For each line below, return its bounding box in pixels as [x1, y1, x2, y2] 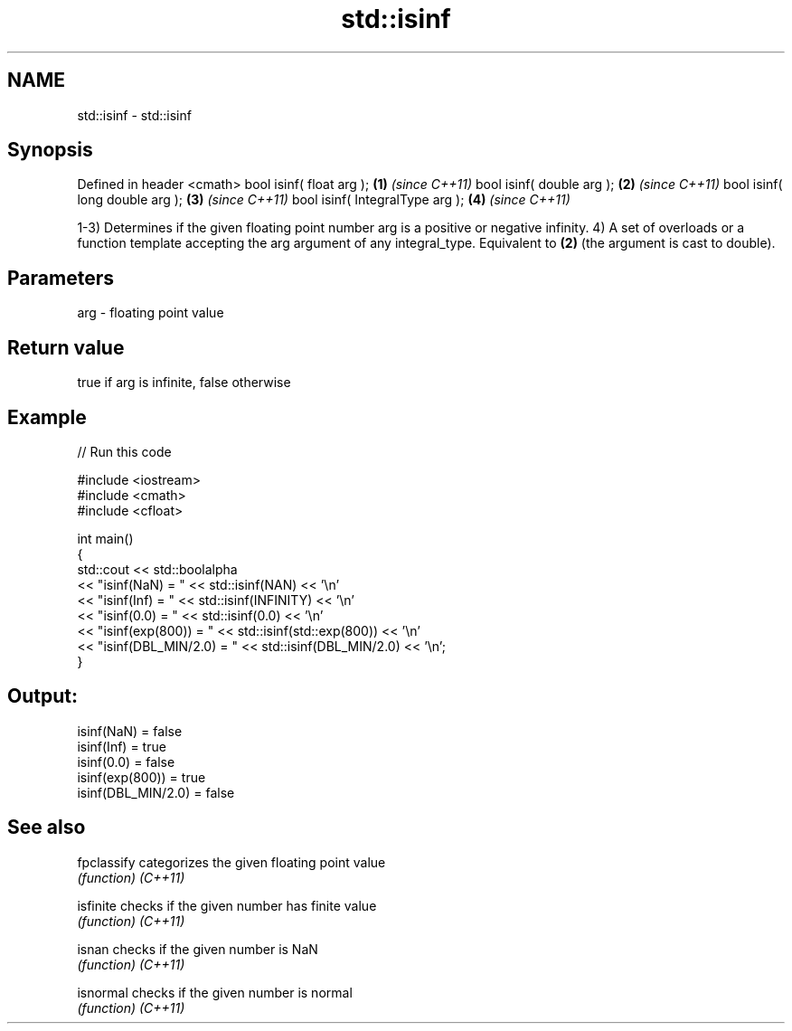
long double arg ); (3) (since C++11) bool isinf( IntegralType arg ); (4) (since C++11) [77, 192, 570, 208]
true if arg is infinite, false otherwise [77, 374, 291, 391]
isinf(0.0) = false [77, 753, 175, 770]
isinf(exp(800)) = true [77, 769, 206, 785]
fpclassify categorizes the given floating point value [77, 854, 386, 870]
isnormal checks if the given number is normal [77, 984, 353, 1000]
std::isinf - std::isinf [77, 107, 192, 123]
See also [7, 816, 86, 839]
